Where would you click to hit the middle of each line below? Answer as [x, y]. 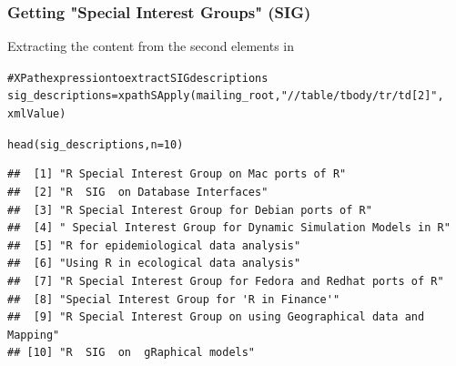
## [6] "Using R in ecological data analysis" [154, 264]
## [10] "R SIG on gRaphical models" [132, 353]
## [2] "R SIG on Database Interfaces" [138, 193]
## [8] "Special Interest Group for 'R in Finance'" [174, 299]
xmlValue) [37, 114]
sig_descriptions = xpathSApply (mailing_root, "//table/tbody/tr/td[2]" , [226, 96]
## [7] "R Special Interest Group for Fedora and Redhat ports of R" [226, 281]
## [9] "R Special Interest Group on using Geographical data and [216, 317]
